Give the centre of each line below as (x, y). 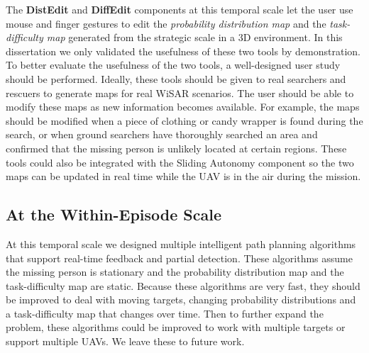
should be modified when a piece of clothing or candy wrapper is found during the (184, 120)
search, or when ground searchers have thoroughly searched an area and (162, 134)
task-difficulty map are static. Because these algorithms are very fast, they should (183, 285)
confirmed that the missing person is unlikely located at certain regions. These (176, 148)
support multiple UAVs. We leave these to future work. (125, 341)
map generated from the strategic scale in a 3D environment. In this (194, 37)
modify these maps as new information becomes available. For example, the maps (183, 107)
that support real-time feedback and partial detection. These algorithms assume (179, 258)
